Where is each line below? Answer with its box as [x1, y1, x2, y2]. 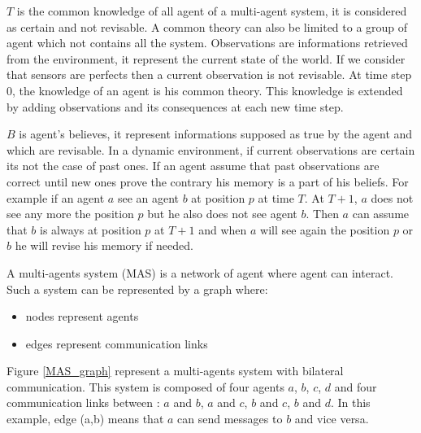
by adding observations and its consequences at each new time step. [7, 98, 344, 115]
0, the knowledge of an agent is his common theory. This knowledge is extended [7, 81, 403, 98]
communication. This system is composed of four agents [7, 378, 284, 395]
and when [198, 221, 247, 238]
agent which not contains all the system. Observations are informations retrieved [7, 34, 408, 51]
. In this [330, 394, 371, 411]
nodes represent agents [25, 308, 139, 325]
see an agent [117, 189, 180, 206]
